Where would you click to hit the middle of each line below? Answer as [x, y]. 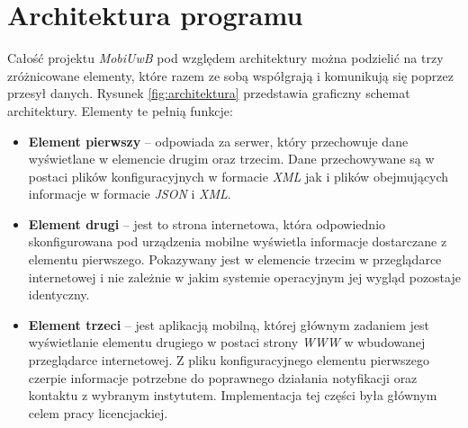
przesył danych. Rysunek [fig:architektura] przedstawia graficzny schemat [209, 93]
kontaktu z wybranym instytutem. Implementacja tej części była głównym [233, 395]
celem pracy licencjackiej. [98, 412]
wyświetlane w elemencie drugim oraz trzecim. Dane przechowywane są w [231, 159]
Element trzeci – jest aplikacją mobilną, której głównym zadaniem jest [229, 324]
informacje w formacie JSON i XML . [130, 194]
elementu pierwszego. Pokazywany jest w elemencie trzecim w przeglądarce [235, 259]
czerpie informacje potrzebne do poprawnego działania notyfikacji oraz [223, 377]
